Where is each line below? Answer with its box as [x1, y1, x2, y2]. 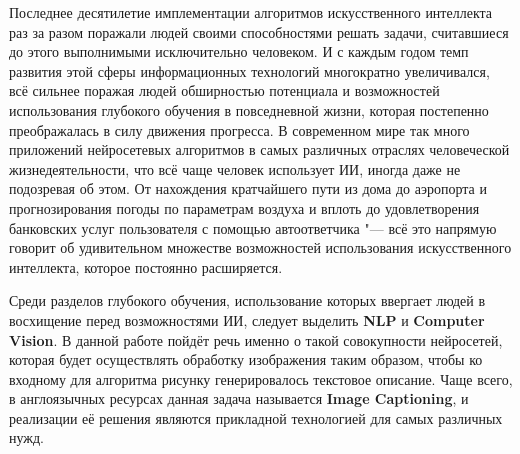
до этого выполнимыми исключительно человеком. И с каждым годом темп [9, 41, 469, 62]
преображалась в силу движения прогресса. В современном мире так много [9, 119, 470, 140]
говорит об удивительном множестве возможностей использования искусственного [9, 237, 512, 258]
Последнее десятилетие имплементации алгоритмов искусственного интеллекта [9, 2, 492, 22]
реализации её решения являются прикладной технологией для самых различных [9, 407, 503, 428]
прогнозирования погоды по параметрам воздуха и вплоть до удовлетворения [9, 197, 480, 218]
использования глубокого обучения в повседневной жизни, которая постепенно [9, 99, 489, 120]
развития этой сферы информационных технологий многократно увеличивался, [9, 60, 490, 81]
